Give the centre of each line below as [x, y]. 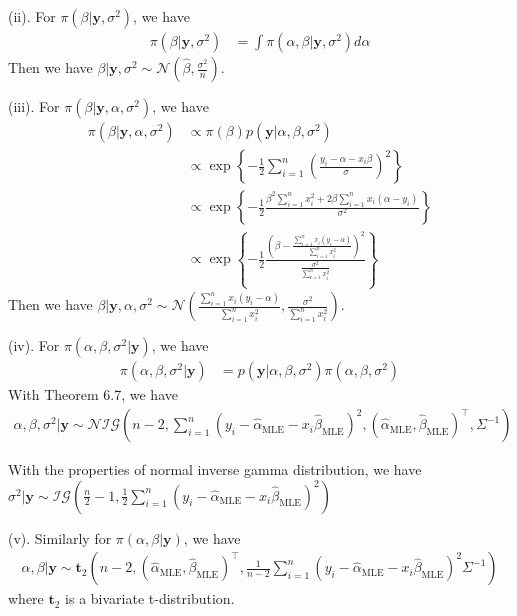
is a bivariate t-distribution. [150, 598]
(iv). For [34, 345]
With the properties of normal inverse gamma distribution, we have [215, 469]
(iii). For [34, 106]
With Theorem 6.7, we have [93, 394]
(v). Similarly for [60, 537]
